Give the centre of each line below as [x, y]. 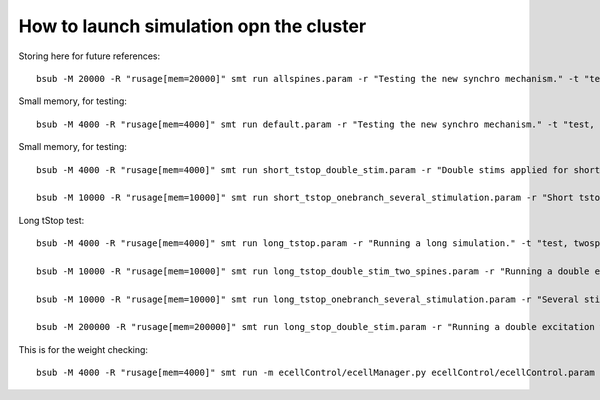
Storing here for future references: [89, 56]
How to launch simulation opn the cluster [192, 26]
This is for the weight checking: [83, 349]
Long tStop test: [51, 220]
